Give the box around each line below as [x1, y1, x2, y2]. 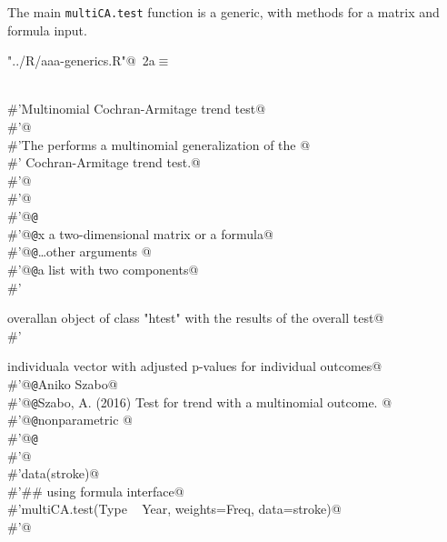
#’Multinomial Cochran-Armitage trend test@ [7, 99, 266, 118]
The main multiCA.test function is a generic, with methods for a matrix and [7, 3, 440, 21]
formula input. [7, 20, 87, 39]
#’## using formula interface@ [7, 481, 184, 500]
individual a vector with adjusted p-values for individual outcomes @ [7, 356, 382, 376]
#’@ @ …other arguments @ [7, 242, 152, 261]
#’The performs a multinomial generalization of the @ [7, 135, 311, 154]
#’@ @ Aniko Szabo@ [7, 375, 118, 393]
